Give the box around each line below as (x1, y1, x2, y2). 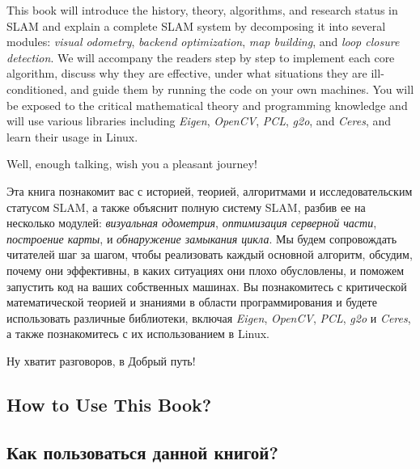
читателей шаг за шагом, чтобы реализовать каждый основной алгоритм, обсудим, (6, 246, 413, 263)
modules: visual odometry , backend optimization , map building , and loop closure (6, 33, 400, 50)
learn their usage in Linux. (6, 128, 138, 145)
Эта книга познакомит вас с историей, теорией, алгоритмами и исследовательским (6, 182, 413, 199)
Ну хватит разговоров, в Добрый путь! (6, 352, 196, 369)
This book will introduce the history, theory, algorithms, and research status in (6, 2, 398, 18)
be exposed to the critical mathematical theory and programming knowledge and (6, 96, 408, 113)
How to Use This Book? (6, 391, 212, 416)
